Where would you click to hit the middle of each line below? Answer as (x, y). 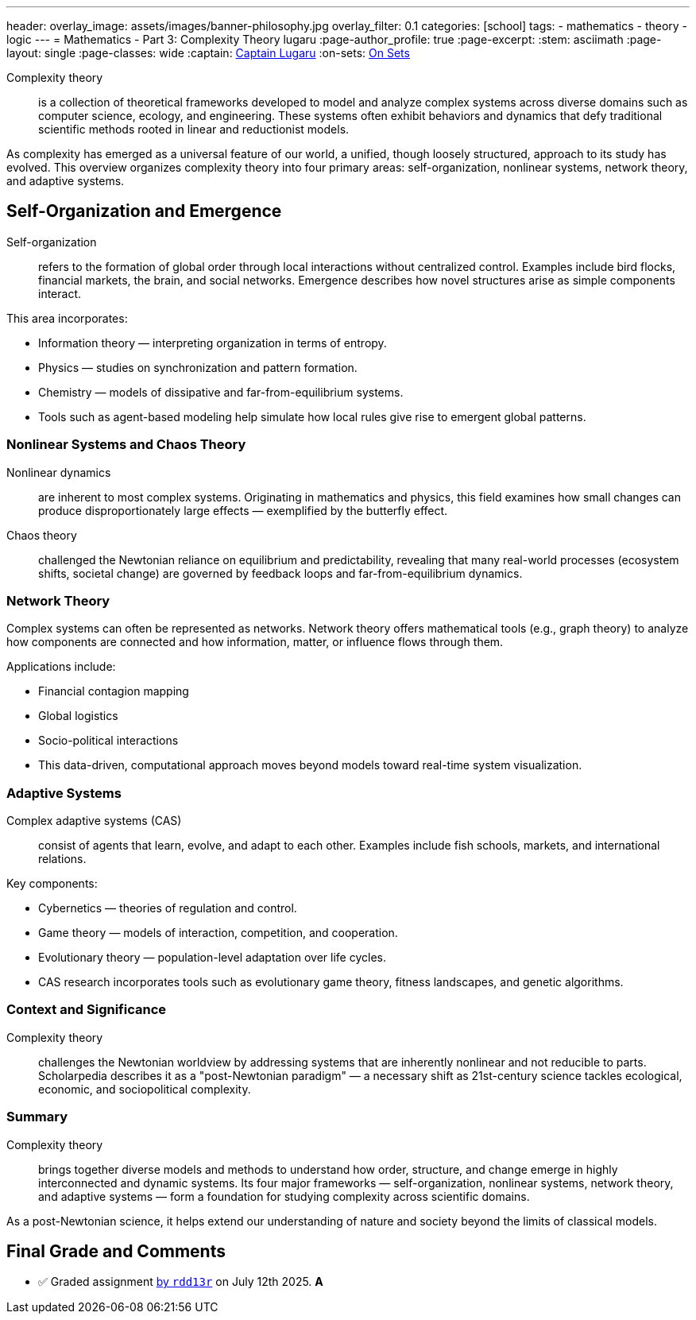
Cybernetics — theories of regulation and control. (168, 908)
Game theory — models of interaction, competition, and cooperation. (218, 933)
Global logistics (78, 716)
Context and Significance (87, 1010)
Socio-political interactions (108, 741)
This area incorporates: (67, 318)
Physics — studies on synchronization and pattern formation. (198, 367)
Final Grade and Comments (116, 1252)
